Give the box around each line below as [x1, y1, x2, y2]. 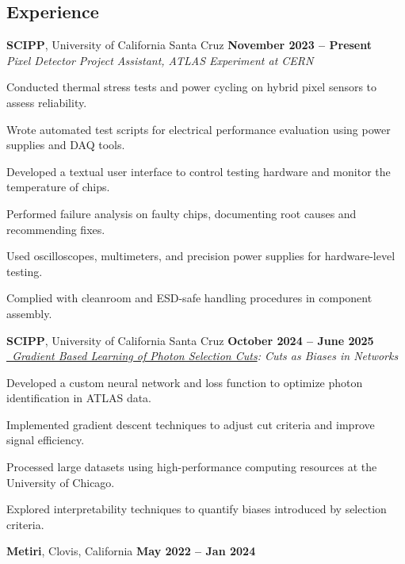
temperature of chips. [6, 178, 110, 195]
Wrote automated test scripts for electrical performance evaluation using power [6, 121, 391, 137]
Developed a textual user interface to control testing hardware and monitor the [6, 163, 391, 179]
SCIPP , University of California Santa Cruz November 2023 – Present [6, 36, 373, 53]
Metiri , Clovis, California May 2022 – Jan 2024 [6, 543, 256, 559]
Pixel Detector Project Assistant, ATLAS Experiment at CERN [6, 52, 314, 68]
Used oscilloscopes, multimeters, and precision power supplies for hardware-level [6, 247, 395, 264]
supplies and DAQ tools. [6, 136, 125, 153]
